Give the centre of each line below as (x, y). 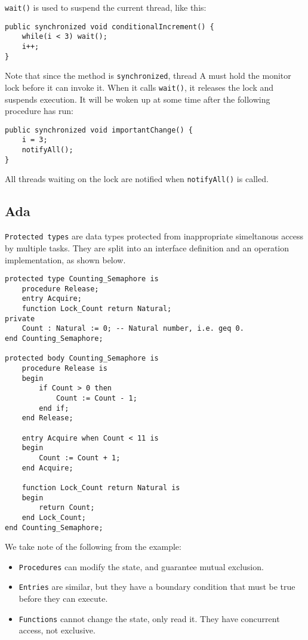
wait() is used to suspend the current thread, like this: (106, 7)
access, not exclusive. (57, 630)
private (20, 319)
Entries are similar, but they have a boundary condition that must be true (157, 587)
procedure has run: (39, 111)
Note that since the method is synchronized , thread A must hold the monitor (148, 76)
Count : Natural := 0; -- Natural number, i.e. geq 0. (133, 329)
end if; (54, 408)
